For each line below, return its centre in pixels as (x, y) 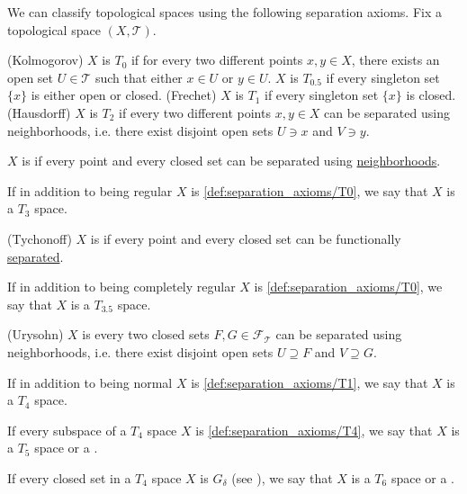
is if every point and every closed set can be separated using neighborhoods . (231, 161)
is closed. (431, 95)
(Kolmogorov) (45, 60)
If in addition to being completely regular (121, 287)
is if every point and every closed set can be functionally (246, 238)
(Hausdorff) (39, 112)
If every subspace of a (67, 430)
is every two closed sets (146, 334)
